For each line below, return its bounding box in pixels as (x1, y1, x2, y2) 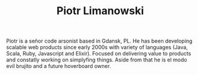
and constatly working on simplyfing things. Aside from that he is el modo (6, 56, 187, 63)
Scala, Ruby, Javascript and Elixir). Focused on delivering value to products (6, 50, 191, 57)
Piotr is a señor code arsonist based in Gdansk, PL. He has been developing (6, 37, 193, 45)
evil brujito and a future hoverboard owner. (6, 63, 112, 70)
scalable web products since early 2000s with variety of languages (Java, (6, 44, 188, 51)
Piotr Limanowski (56, 4, 144, 18)
